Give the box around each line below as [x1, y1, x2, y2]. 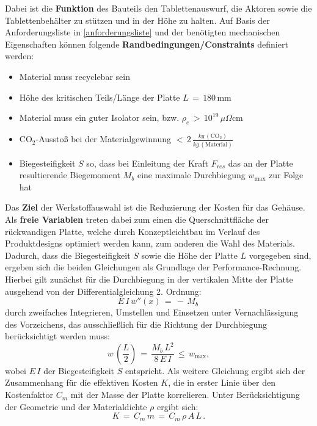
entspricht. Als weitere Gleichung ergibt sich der [125, 364, 305, 377]
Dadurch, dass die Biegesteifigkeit [5, 248, 131, 261]
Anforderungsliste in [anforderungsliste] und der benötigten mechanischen [5, 26, 280, 38]
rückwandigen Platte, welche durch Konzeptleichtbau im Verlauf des [5, 225, 260, 237]
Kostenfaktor [5, 388, 54, 401]
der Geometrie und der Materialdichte [5, 400, 147, 413]
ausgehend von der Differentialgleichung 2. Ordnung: [5, 284, 202, 297]
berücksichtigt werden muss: [5, 330, 110, 342]
